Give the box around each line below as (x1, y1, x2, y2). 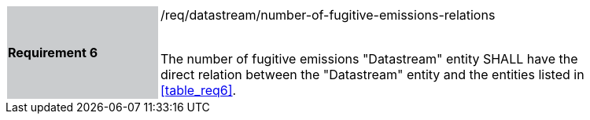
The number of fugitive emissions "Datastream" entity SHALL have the (160, 51, 578, 67)
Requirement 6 (8, 45, 98, 60)
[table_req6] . (160, 82, 237, 98)
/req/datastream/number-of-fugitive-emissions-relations (160, 7, 496, 23)
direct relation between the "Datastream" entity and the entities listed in (160, 67, 584, 82)
